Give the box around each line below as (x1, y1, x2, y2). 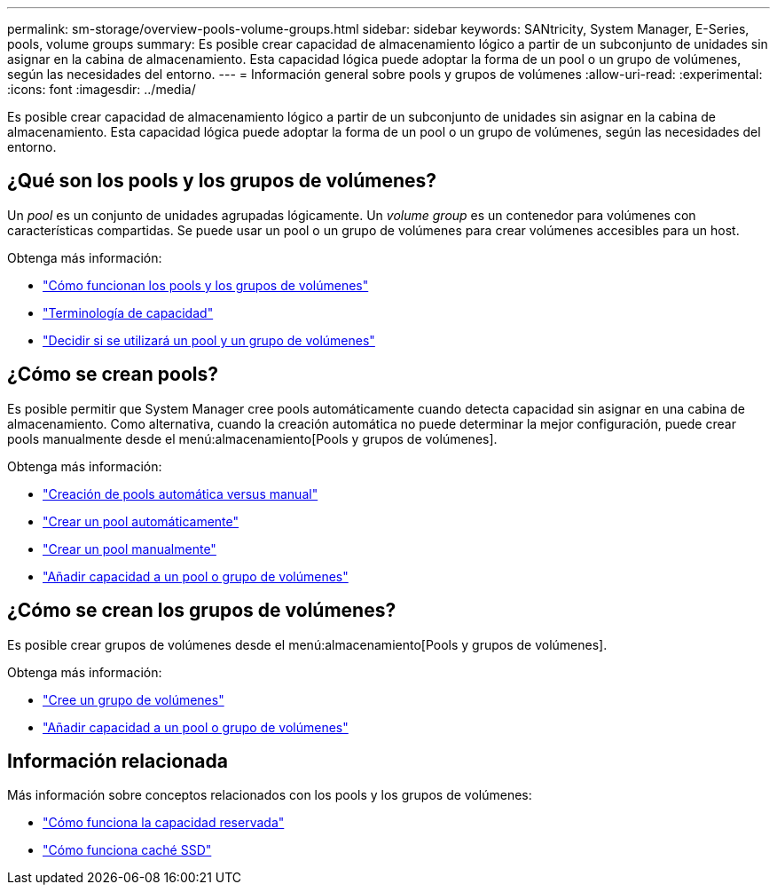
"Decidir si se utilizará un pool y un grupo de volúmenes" (43, 332, 375, 348)
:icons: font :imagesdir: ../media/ (7, 82, 196, 97)
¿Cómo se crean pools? (7, 363, 218, 386)
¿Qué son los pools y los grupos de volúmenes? (7, 170, 437, 193)
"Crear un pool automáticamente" (43, 513, 239, 529)
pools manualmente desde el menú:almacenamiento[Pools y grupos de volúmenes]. (7, 430, 498, 446)
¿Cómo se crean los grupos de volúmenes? (7, 599, 396, 622)
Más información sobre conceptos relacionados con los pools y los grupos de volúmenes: (7, 787, 532, 803)
